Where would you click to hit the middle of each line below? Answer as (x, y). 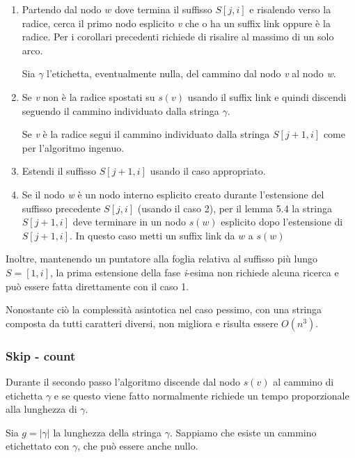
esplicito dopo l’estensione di (282, 222)
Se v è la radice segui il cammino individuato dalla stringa (146, 134)
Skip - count (41, 355)
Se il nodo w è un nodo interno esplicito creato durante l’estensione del (173, 194)
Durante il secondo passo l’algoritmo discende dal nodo (123, 381)
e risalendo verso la (290, 9)
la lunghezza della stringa (108, 432)
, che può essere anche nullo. (138, 446)
